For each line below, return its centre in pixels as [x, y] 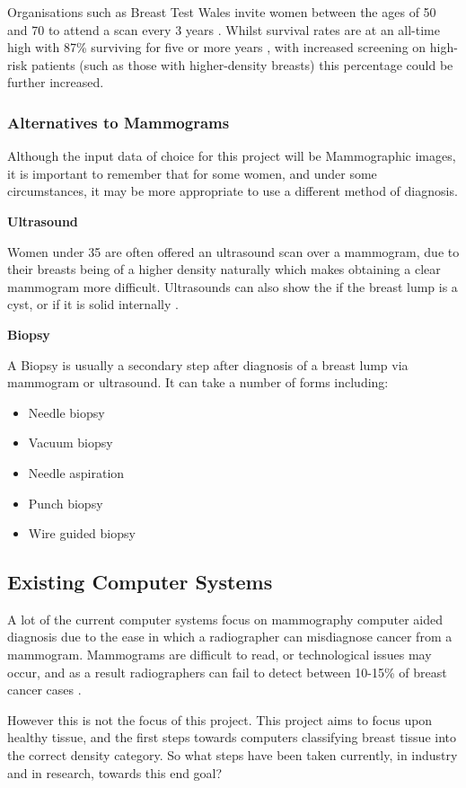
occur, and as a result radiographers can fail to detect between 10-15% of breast [227, 672]
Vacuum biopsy [70, 443]
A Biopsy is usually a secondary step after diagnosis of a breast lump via [208, 364]
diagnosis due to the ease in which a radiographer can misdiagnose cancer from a [230, 637]
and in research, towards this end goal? [115, 772]
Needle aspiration [76, 472]
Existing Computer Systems [140, 582]
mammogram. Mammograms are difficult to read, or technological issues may [220, 655]
